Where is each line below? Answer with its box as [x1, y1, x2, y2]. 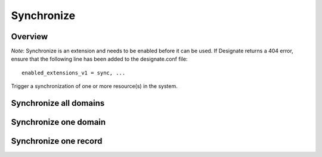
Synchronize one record [11, 136, 103, 146]
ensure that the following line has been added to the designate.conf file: [11, 55, 188, 62]
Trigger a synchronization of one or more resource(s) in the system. [11, 83, 178, 90]
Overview [11, 32, 48, 42]
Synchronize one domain [11, 117, 106, 127]
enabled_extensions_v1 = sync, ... [21, 69, 126, 76]
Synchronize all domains [11, 98, 105, 108]
